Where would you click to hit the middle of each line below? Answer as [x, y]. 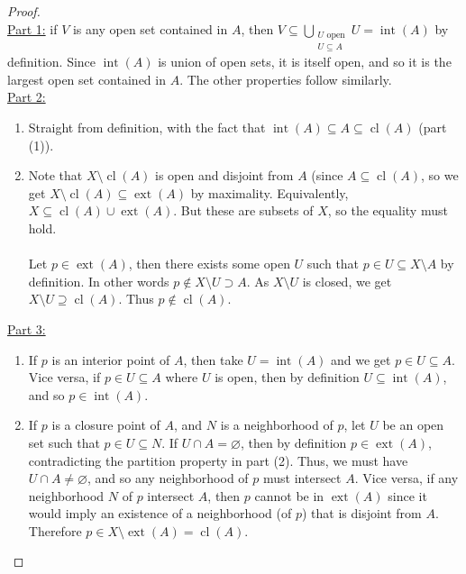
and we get [361, 359]
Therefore [55, 530]
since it [407, 495]
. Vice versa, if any [407, 478]
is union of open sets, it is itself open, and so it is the [305, 62]
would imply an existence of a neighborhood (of [160, 513]
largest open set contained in [87, 79]
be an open [413, 425]
